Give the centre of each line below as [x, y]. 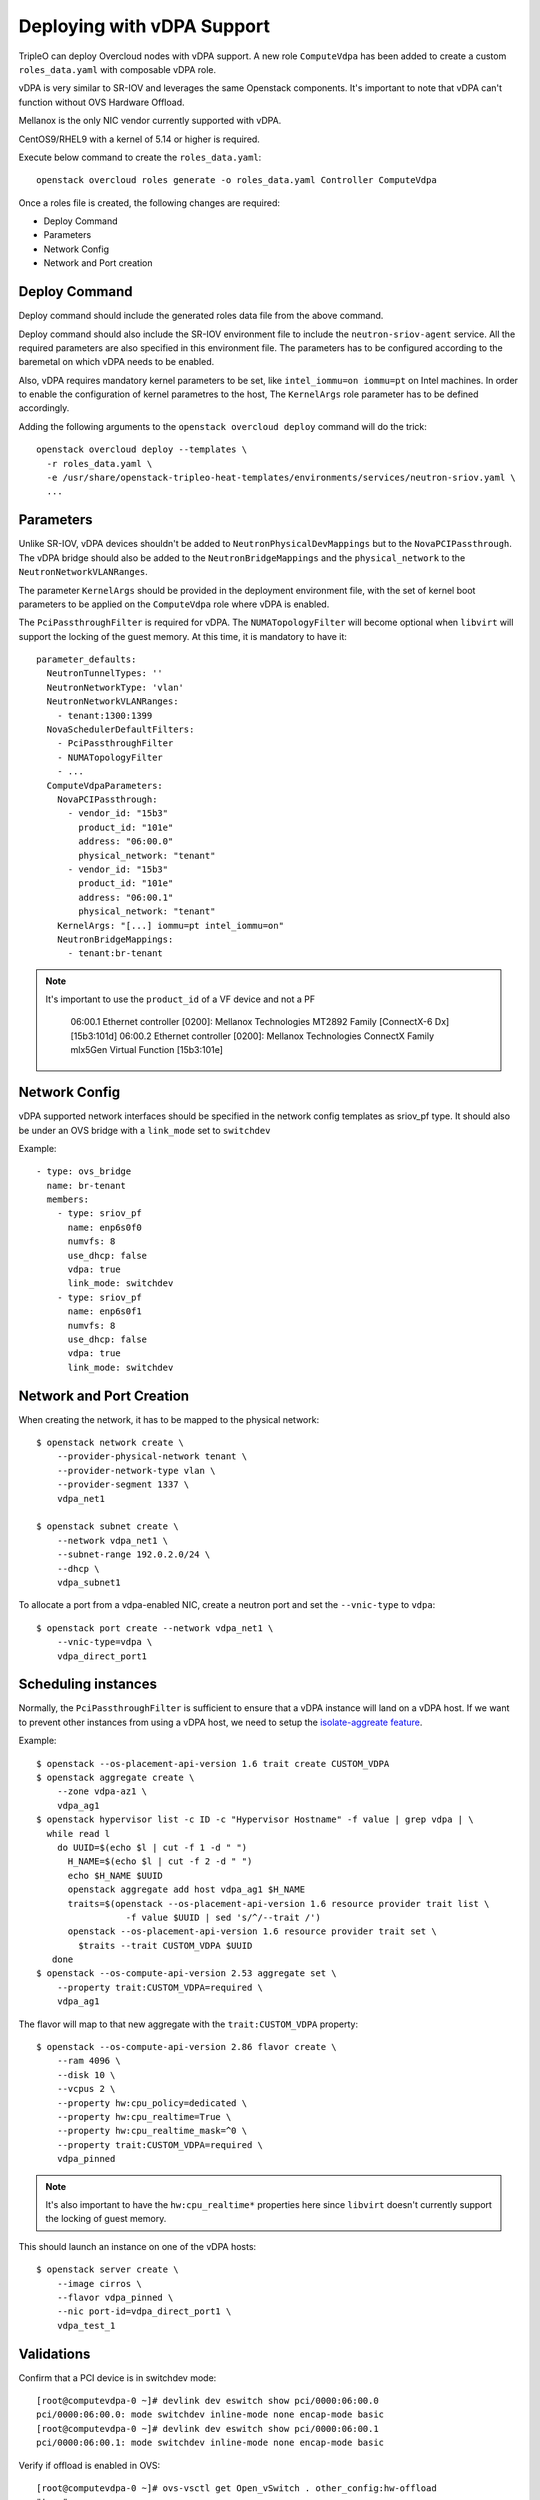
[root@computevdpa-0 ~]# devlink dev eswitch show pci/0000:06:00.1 [207, 2428]
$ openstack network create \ [110, 1443]
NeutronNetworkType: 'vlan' [115, 687]
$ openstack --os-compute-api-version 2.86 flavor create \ [186, 2047]
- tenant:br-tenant [115, 953]
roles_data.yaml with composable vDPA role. [117, 69]
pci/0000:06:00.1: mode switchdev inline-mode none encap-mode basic [210, 2443]
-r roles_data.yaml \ [99, 463]
